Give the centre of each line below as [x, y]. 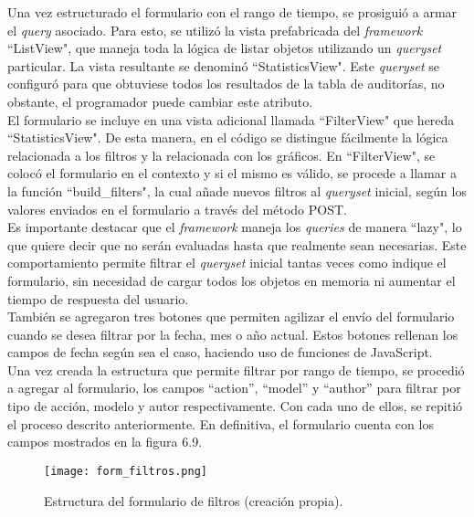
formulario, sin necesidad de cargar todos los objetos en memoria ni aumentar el [232, 280]
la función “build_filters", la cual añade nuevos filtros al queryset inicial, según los [237, 190]
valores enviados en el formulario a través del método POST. [177, 209]
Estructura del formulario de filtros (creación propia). [194, 500]
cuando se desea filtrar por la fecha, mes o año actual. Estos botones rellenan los [233, 334]
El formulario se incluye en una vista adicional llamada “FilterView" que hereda [231, 119]
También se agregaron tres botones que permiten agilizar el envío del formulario [231, 317]
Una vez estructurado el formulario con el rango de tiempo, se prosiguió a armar [232, 12]
